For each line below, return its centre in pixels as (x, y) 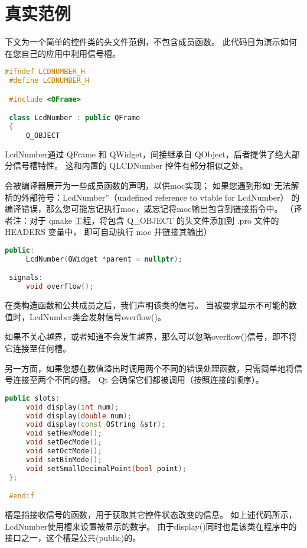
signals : (26, 278)
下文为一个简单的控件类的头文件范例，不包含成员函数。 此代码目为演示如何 (151, 42)
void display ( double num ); (79, 416)
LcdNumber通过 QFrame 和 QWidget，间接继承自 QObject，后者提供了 (140, 154)
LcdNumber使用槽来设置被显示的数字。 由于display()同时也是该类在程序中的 (151, 526)
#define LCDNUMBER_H (49, 81)
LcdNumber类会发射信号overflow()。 (97, 316)
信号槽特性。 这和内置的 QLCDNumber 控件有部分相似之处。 (130, 165)
